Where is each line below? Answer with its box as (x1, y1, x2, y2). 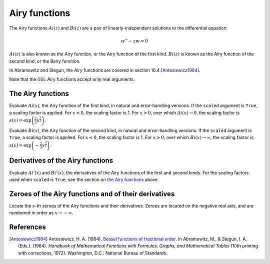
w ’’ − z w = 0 (120, 38, 148, 43)
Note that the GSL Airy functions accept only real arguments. (9, 76, 135, 82)
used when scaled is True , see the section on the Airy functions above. (9, 176, 159, 182)
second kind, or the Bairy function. (9, 58, 81, 64)
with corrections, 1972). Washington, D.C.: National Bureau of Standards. (18, 250, 167, 256)
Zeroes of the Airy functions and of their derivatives (9, 189, 175, 198)
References (9, 223, 46, 231)
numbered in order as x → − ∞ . (9, 210, 73, 216)
